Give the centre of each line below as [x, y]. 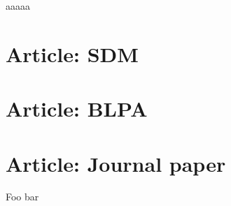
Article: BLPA [77, 109]
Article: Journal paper [116, 163]
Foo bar [22, 197]
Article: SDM [72, 53]
